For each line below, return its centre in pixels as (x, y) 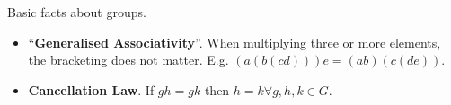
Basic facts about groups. (77, 12)
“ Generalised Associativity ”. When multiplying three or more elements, (234, 42)
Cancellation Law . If (91, 89)
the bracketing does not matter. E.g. (128, 60)
